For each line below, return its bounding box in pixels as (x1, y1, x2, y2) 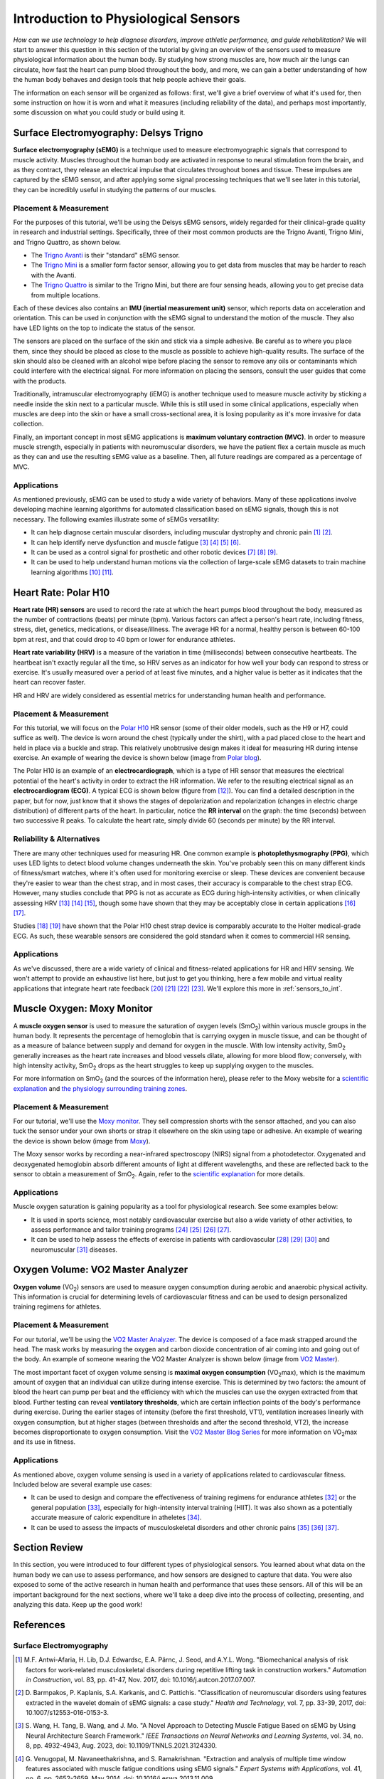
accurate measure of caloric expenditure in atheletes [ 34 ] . (31, 1513, 202, 1522)
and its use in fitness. (13, 1437, 76, 1446)
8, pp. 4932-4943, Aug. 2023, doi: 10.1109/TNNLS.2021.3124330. (26, 1741, 217, 1750)
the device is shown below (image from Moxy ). (13, 1136, 151, 1145)
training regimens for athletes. (13, 1302, 102, 1311)
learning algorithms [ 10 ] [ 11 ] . (31, 568, 114, 576)
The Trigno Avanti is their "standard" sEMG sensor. (31, 251, 181, 260)
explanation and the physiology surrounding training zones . (13, 1084, 188, 1092)
